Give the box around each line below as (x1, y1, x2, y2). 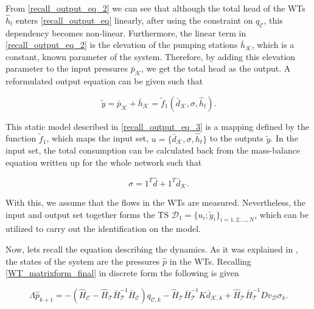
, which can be (254, 208, 309, 220)
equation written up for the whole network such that (5, 155, 202, 168)
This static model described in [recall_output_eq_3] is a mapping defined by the (5, 120, 309, 132)
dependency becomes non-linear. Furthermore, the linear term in (5, 26, 246, 39)
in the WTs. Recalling (169, 254, 251, 267)
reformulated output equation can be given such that (5, 75, 203, 87)
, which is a (251, 38, 295, 51)
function (5, 132, 37, 144)
